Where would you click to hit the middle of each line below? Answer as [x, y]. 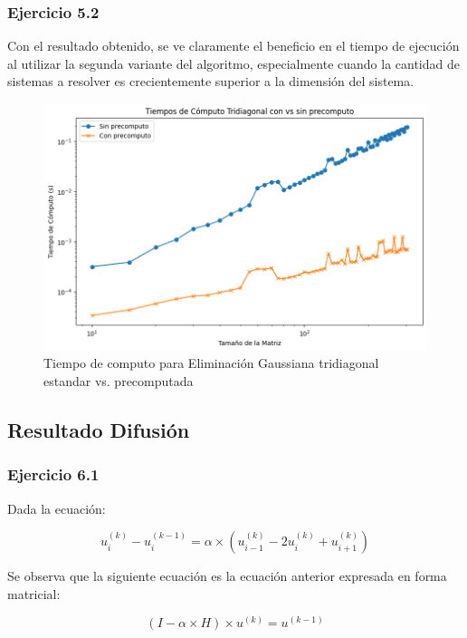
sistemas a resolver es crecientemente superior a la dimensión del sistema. [211, 81]
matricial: [34, 593]
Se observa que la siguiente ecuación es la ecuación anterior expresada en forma [227, 576]
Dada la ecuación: [57, 508]
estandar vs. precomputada [119, 380]
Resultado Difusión [99, 429]
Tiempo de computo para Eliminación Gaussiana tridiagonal [211, 363]
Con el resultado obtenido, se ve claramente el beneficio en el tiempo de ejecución [233, 46]
